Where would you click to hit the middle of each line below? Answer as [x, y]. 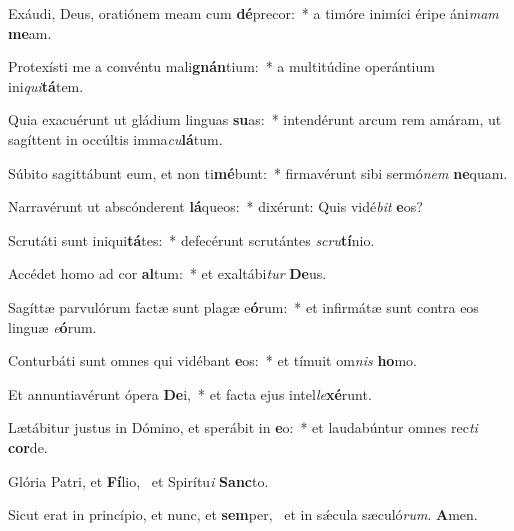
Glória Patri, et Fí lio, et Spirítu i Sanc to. [138, 480]
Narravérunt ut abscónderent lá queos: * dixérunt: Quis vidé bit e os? [215, 206]
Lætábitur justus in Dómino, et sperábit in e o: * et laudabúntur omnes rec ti [243, 427]
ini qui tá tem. [46, 85]
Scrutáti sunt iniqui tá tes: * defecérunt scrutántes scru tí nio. [191, 239]
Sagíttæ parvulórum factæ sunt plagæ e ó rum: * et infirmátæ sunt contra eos [243, 306]
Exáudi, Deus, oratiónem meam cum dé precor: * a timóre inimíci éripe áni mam [253, 13]
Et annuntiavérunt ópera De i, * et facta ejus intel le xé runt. [190, 393]
